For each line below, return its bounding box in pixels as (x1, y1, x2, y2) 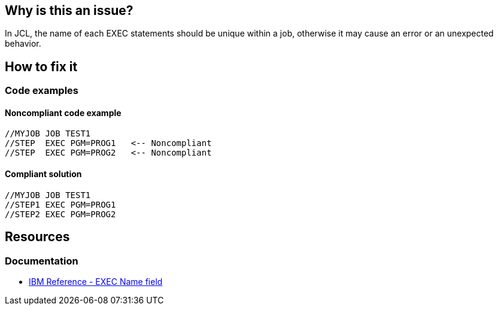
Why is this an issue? (5, 3, 133, 18)
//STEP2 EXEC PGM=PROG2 (5, 209, 116, 219)
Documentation (5, 254, 78, 267)
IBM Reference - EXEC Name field (29, 276, 163, 287)
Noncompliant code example (5, 107, 122, 118)
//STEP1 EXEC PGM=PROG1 (5, 199, 116, 209)
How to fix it (5, 59, 78, 74)
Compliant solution (5, 169, 82, 180)
